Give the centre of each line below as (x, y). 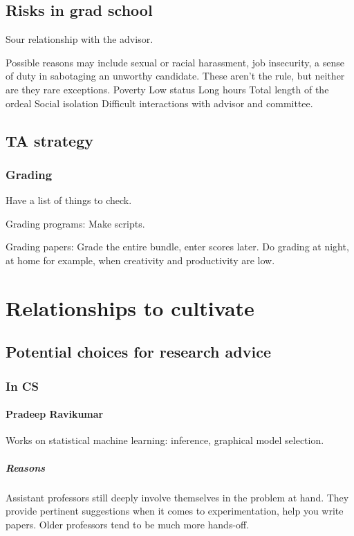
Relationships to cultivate (130, 307)
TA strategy (49, 140)
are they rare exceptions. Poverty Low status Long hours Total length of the (167, 89)
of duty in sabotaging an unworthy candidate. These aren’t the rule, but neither (175, 76)
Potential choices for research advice (138, 352)
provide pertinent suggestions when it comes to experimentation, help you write (175, 511)
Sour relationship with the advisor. (80, 39)
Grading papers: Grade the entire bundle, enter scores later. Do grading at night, (177, 247)
